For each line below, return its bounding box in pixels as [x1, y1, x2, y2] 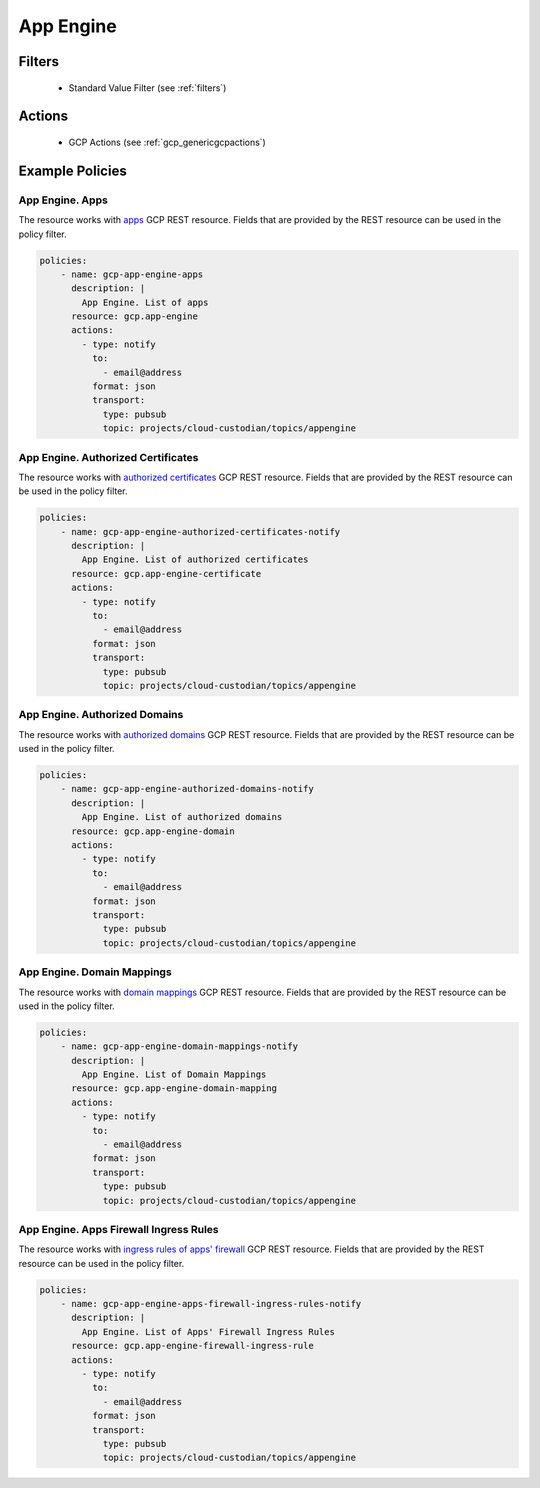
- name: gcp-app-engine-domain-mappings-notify [60, 1041, 299, 1052]
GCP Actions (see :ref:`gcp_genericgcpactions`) [68, 136, 267, 148]
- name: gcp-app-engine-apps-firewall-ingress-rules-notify [60, 1298, 362, 1310]
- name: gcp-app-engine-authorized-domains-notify [60, 783, 314, 795]
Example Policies [18, 162, 127, 179]
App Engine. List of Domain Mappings [81, 1069, 267, 1080]
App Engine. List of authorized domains [81, 811, 283, 823]
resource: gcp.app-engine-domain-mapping [71, 1083, 277, 1094]
